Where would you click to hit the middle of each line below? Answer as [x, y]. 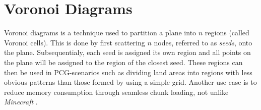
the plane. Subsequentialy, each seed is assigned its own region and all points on [127, 52]
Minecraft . [21, 102]
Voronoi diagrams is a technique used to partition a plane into [100, 33]
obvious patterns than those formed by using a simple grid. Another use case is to [130, 82]
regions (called [227, 33]
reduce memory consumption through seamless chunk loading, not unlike [116, 92]
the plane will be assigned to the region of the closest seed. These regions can [123, 62]
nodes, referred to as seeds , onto [203, 42]
